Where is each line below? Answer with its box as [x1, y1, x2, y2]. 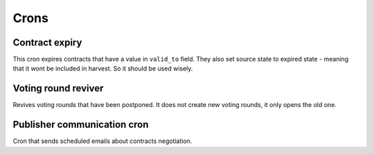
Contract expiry [12, 37, 82, 48]
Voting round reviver [12, 83, 104, 95]
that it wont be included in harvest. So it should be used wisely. [12, 64, 193, 73]
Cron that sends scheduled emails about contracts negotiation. [12, 137, 193, 145]
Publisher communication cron [12, 119, 149, 131]
